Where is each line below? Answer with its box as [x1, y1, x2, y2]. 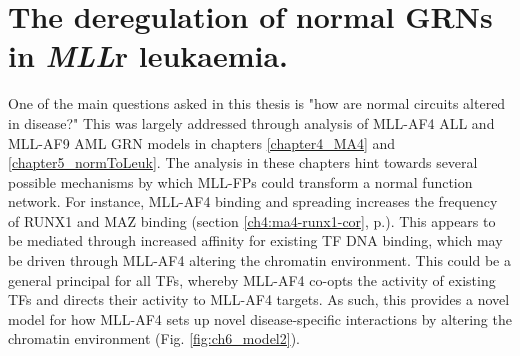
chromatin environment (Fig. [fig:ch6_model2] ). [8, 328, 300, 349]
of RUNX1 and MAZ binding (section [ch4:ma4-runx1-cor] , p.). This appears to [8, 210, 496, 231]
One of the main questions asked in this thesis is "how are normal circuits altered [8, 93, 506, 114]
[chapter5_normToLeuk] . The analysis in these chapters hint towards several [8, 152, 478, 173]
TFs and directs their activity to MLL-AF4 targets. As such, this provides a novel [8, 289, 510, 310]
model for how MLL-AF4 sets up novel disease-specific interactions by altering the [8, 308, 512, 329]
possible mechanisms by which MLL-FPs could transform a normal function [8, 171, 473, 192]
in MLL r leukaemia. [8, 35, 289, 77]
